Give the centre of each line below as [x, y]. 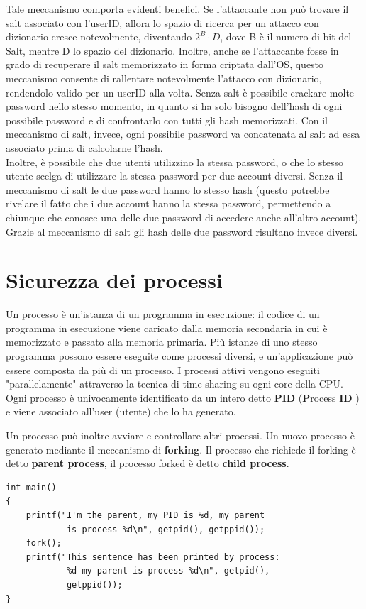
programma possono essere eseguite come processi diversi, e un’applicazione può [179, 356]
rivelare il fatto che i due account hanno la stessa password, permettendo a [168, 203]
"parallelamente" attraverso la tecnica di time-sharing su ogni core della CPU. [174, 384]
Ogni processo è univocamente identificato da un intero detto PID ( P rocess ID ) [183, 397]
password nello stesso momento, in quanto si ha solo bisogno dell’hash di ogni [174, 106]
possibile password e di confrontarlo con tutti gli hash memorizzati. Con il [167, 120]
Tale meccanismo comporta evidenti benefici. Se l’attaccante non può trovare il [177, 9]
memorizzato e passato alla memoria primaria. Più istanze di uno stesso [162, 342]
